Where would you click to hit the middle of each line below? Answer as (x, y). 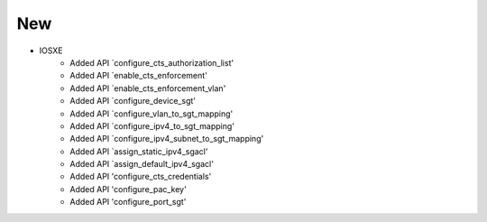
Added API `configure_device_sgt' (133, 101)
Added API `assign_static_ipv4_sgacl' (139, 151)
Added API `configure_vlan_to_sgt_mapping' (152, 114)
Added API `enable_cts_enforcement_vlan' (148, 88)
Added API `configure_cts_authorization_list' (152, 62)
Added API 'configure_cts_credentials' (141, 177)
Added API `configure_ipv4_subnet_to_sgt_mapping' (167, 139)
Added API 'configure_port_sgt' (128, 202)
